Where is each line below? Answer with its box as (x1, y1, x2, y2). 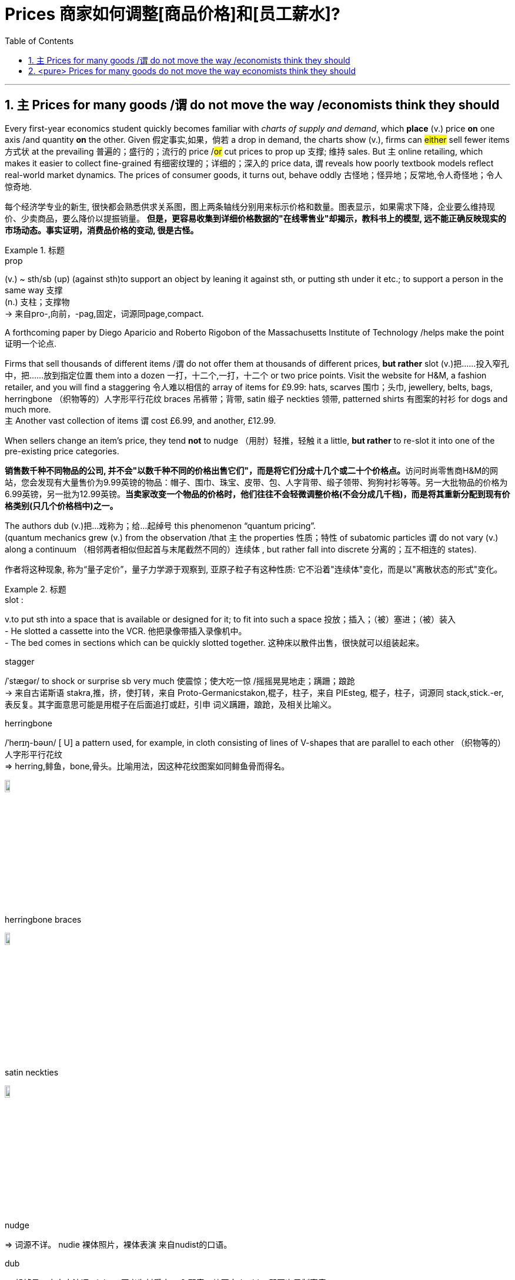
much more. (5, 404, 51, 414)
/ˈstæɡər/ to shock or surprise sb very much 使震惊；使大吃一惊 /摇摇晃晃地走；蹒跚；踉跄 (5, 675, 355, 686)
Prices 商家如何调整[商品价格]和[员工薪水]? (5, 4, 340, 24)
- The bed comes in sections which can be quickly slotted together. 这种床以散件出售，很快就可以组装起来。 (5, 637, 424, 648)
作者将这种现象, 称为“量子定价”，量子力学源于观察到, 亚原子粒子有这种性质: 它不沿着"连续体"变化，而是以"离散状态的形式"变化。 (5, 564, 503, 574)
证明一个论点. (5, 338, 57, 349)
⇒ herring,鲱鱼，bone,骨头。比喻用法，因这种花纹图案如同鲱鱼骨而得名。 (5, 760, 290, 771)
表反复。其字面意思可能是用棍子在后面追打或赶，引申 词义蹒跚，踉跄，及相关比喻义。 (5, 699, 336, 709)
